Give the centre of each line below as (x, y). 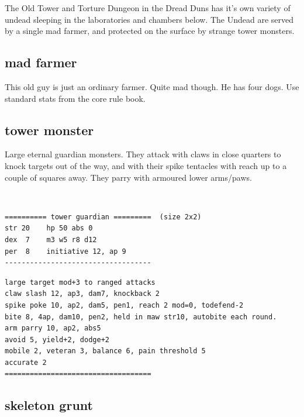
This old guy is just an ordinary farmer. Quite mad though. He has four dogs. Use (152, 86)
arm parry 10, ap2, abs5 (53, 328)
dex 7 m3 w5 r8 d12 (51, 239)
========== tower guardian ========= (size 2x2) (103, 217)
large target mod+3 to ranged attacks (80, 282)
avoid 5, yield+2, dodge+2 (57, 340)
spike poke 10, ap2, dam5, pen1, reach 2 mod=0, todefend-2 (124, 305)
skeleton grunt (49, 405)
